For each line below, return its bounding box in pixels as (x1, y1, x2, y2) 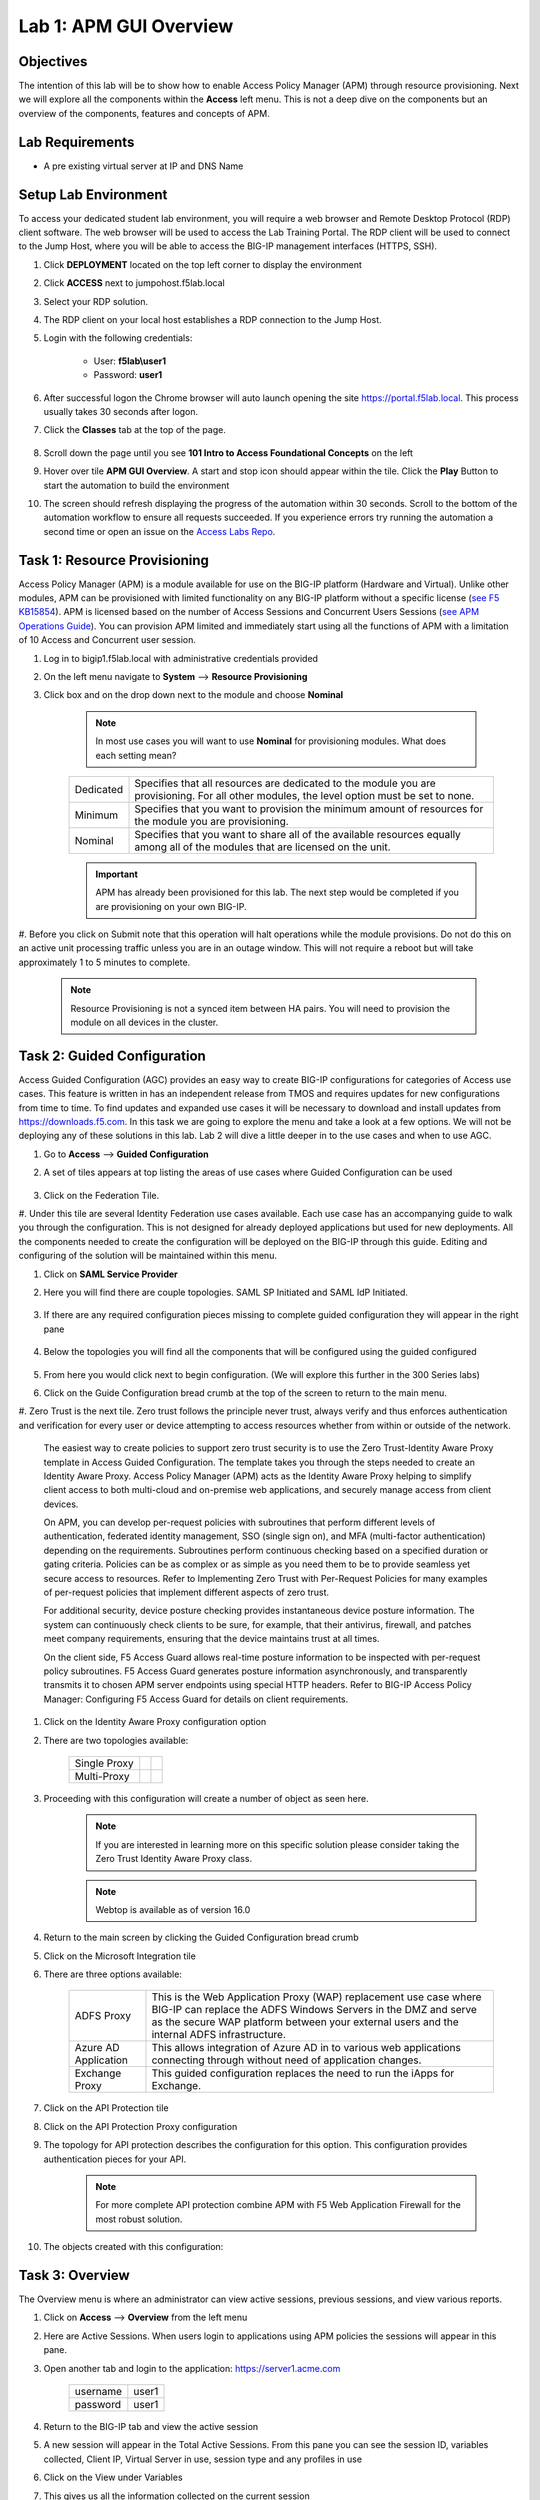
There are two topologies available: (43, 1734, 189, 1746)
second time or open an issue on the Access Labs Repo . (43, 525, 276, 537)
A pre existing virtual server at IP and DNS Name (43, 160, 244, 172)
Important (95, 868, 139, 880)
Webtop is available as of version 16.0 (95, 1903, 251, 1915)
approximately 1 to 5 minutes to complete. (18, 956, 191, 968)
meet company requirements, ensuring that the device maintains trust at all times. (43, 1633, 380, 1645)
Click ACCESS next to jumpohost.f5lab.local (43, 277, 225, 289)
